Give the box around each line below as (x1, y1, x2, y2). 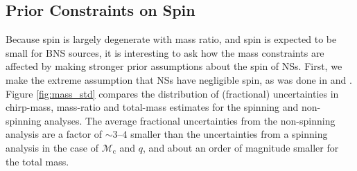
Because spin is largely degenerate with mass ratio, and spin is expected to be (6, 32, 337, 46)
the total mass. (6, 154, 69, 168)
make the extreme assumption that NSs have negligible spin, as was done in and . (6, 72, 352, 87)
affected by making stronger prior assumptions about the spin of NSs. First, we (6, 59, 342, 73)
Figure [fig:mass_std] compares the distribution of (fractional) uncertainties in (6, 86, 339, 100)
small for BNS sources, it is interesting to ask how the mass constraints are (6, 45, 324, 60)
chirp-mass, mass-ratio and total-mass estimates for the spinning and (6, 100, 299, 114)
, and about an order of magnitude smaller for (143, 140, 339, 154)
